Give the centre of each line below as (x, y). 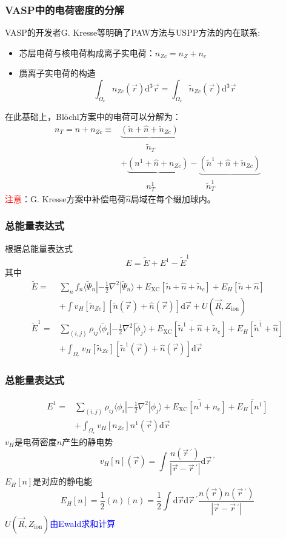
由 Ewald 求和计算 (83, 523)
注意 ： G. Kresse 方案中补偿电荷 (65, 198)
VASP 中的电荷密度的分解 (65, 9)
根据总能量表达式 (39, 248)
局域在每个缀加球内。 (173, 198)
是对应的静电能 (63, 481)
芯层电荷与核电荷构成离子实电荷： (87, 52)
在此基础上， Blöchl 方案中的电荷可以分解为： (93, 117)
